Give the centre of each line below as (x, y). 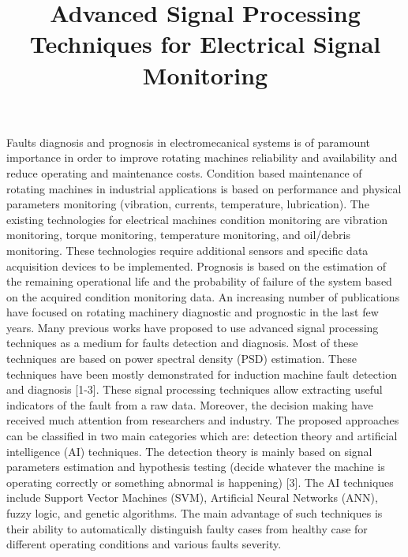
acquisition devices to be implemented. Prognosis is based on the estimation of (197, 265)
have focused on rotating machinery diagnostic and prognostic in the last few (193, 312)
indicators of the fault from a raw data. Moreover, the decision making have (190, 404)
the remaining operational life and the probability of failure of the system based (199, 281)
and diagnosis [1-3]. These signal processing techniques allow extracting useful (195, 389)
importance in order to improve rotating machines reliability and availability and (202, 157)
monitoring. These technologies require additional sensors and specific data (187, 250)
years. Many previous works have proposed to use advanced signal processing (193, 327)
